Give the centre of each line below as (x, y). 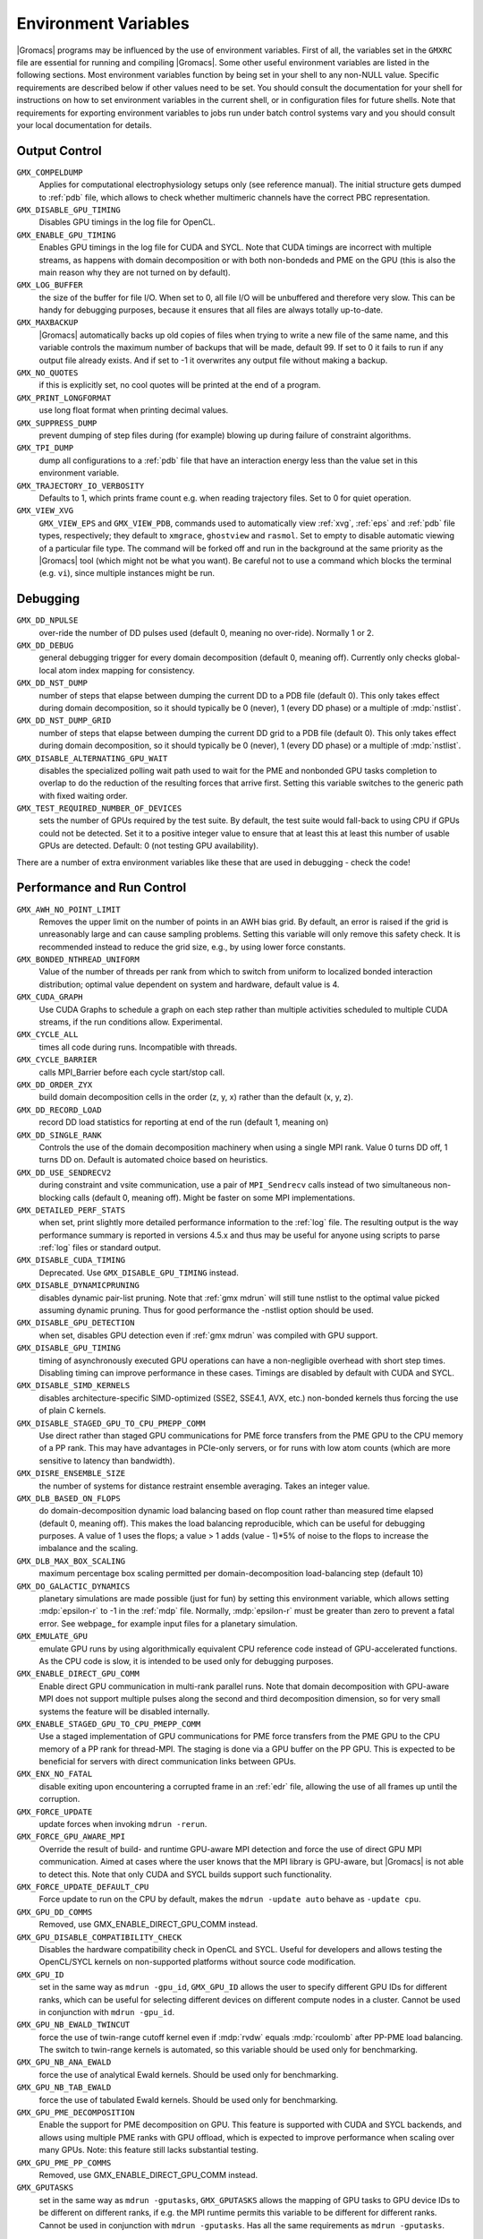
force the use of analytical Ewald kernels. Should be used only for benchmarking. (189, 2074)
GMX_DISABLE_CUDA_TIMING (71, 1260)
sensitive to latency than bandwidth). (107, 1461)
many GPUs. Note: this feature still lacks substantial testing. (148, 2150)
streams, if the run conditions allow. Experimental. (131, 1022)
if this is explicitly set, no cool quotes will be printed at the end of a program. (180, 385)
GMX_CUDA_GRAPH (50, 997)
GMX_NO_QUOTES (47, 373)
